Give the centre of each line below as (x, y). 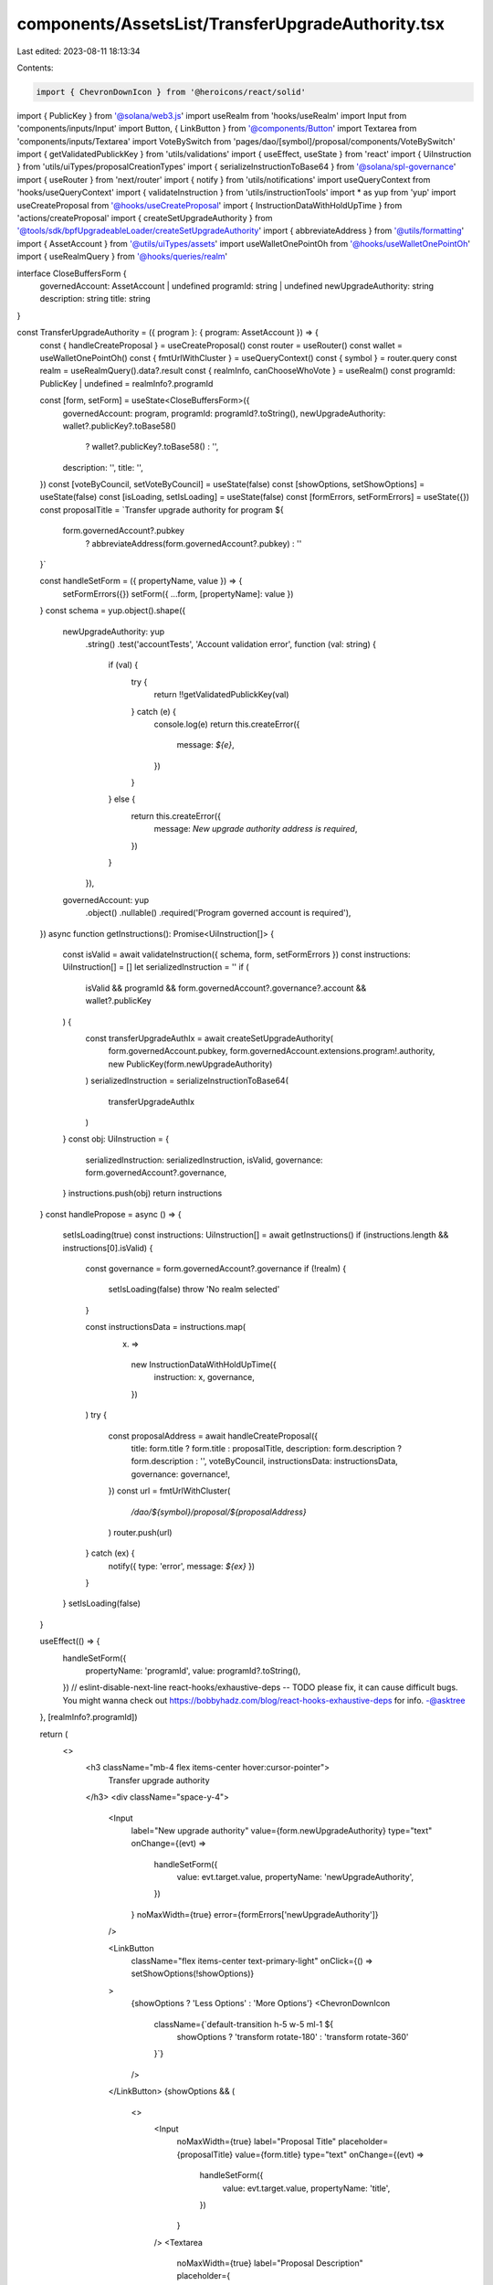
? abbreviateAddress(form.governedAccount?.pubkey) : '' (194, 543)
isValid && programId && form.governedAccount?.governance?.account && (226, 988)
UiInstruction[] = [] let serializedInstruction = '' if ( (156, 967)
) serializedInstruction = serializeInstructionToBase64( (187, 1081)
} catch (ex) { (110, 1553)
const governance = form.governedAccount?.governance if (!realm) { (216, 1269)
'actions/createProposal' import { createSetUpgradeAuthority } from (145, 218)
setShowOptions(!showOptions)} (193, 1973)
